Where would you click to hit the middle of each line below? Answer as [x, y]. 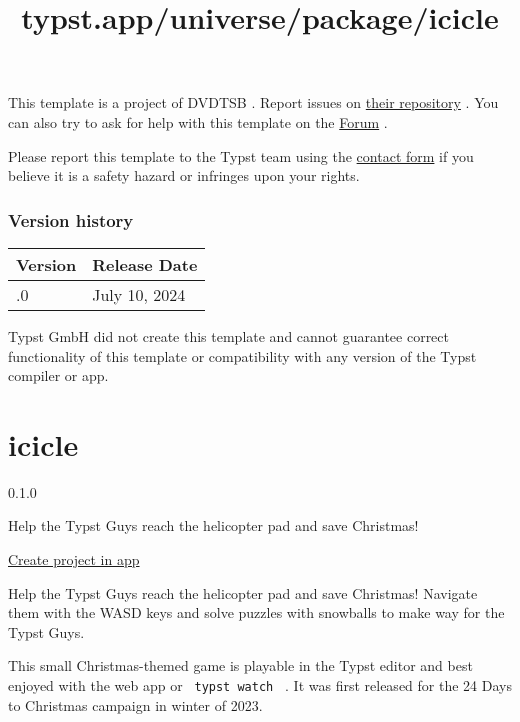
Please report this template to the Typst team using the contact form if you [241, 155]
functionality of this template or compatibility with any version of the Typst [242, 355]
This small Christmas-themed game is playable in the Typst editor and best [240, 665]
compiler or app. [58, 375]
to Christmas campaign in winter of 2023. [135, 704]
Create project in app [74, 559]
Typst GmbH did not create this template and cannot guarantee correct [228, 335]
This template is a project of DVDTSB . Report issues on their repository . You [253, 102]
